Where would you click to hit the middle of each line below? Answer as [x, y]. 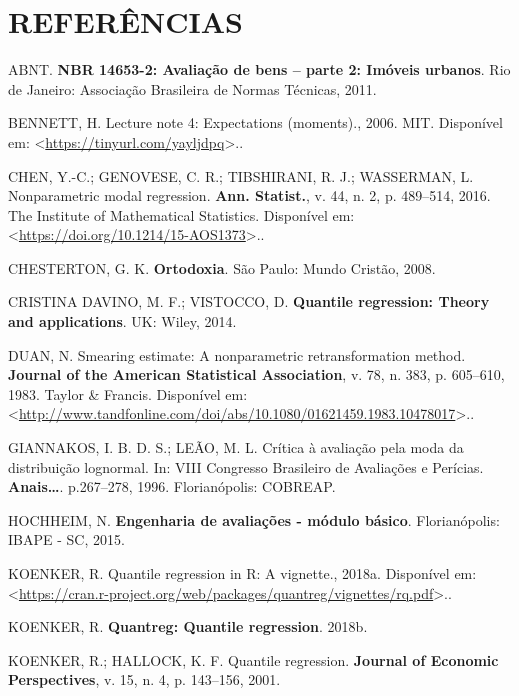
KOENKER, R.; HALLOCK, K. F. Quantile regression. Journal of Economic [253, 659]
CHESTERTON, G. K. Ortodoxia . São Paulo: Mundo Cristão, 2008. [222, 267]
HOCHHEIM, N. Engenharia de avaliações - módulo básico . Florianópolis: [254, 519]
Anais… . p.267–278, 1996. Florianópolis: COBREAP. [172, 486]
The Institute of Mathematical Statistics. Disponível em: [181, 214]
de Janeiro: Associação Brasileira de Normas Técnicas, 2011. [192, 88]
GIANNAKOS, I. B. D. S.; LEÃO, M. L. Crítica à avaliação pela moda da [236, 447]
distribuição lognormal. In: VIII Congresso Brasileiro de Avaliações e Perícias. [246, 466]
